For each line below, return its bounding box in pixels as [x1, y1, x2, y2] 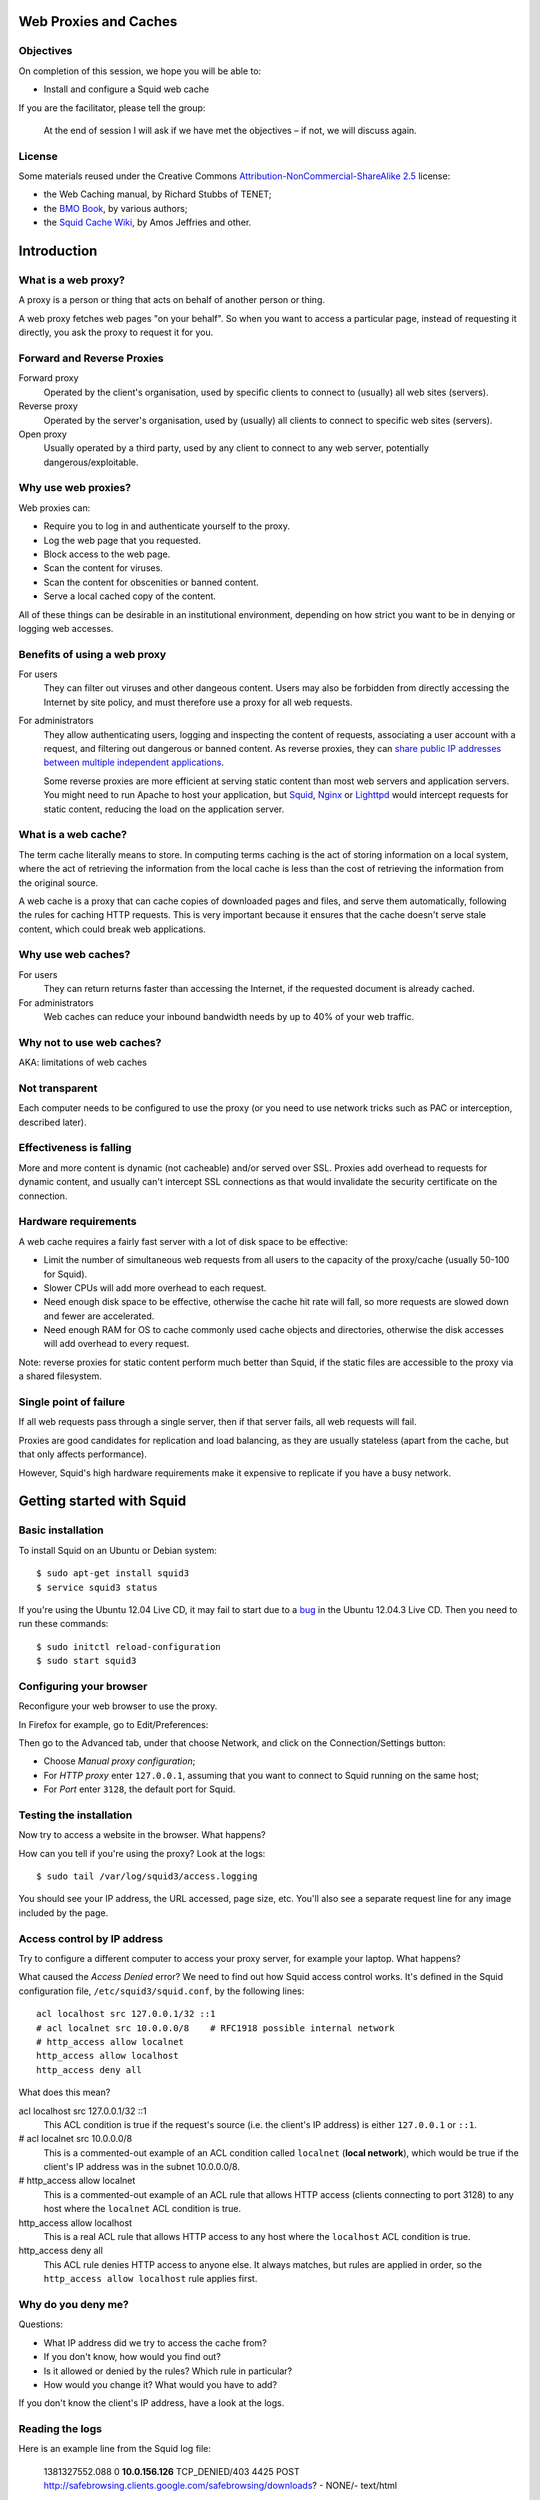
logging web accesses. [18, 622, 114, 634]
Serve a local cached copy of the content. [43, 590, 217, 602]
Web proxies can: [18, 501, 91, 514]
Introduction [18, 243, 98, 260]
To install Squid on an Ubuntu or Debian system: [18, 1544, 217, 1556]
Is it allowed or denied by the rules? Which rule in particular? [43, 2365, 293, 2377]
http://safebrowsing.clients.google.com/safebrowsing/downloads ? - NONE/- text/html [43, 2480, 398, 2492]
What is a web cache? [18, 828, 127, 842]
